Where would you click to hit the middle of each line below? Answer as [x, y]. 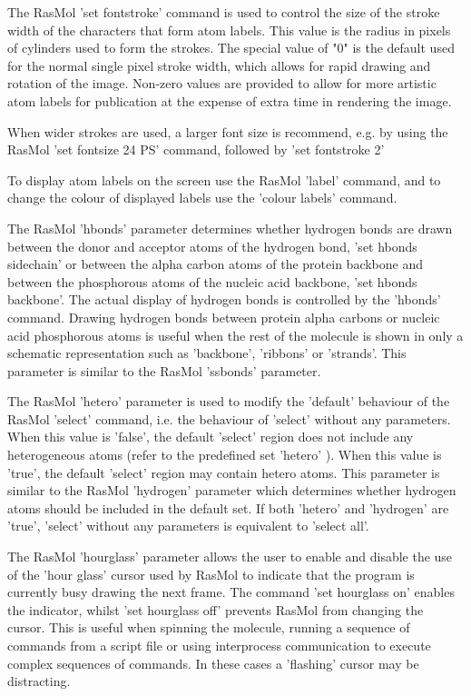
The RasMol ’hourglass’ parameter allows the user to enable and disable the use [230, 557]
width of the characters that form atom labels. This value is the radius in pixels [229, 30]
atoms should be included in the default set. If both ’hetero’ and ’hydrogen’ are [228, 507]
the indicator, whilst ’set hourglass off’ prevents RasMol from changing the [216, 609]
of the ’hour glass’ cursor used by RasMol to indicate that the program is [211, 574]
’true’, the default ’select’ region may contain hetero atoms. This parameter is [224, 472]
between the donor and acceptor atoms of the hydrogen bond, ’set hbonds [212, 246]
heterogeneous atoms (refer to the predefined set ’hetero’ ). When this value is [225, 455]
